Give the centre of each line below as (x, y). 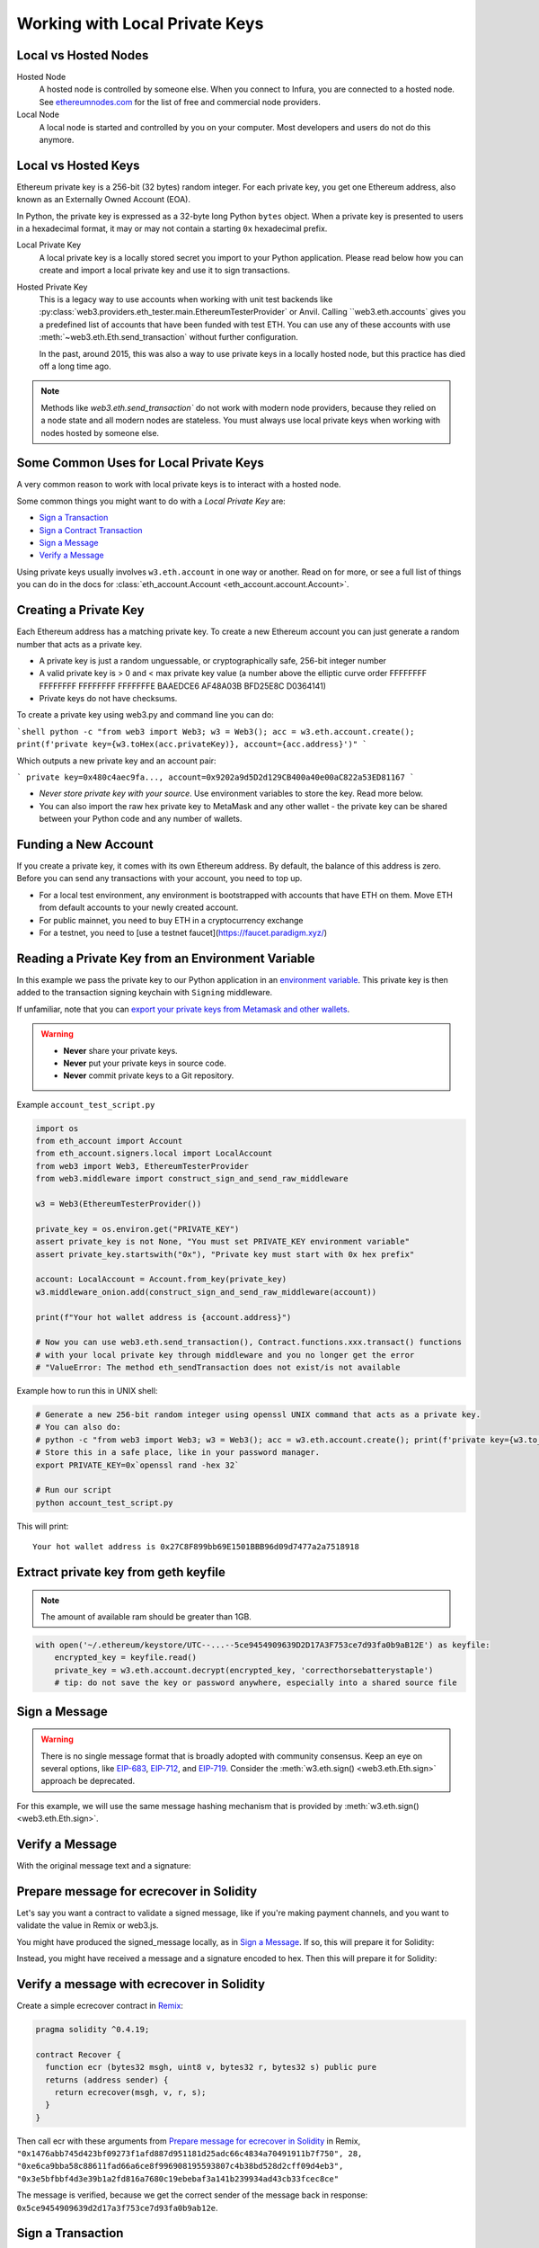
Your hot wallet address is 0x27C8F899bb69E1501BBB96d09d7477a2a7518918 (196, 1547)
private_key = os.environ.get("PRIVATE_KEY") (137, 1229)
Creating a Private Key (80, 610)
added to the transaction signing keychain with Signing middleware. (145, 993)
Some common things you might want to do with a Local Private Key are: (151, 501)
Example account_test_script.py (86, 1104)
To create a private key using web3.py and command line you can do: (145, 715)
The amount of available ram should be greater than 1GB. (146, 1616)
